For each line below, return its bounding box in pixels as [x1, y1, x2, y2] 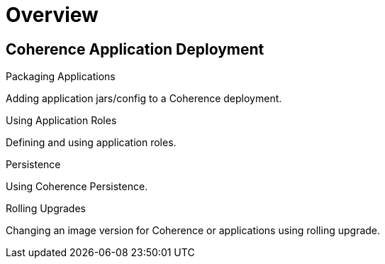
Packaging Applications [6, 70, 116, 83]
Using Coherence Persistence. [6, 180, 148, 193]
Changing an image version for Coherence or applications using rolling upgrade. [6, 224, 381, 237]
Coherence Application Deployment [6, 40, 264, 58]
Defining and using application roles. [6, 136, 177, 149]
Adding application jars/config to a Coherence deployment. [6, 92, 282, 105]
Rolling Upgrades [6, 202, 86, 215]
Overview [6, 3, 99, 27]
